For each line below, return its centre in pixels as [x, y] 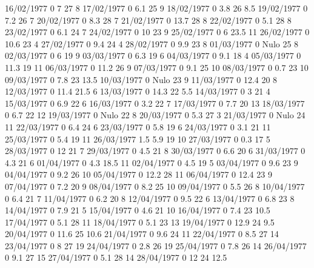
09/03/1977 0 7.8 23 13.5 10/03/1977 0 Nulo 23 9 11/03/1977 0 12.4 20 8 [141, 79]
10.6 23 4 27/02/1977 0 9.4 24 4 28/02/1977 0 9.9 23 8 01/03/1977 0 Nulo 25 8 [152, 43]
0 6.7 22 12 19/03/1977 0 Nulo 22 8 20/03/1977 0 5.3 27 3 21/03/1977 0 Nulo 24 [155, 115]
